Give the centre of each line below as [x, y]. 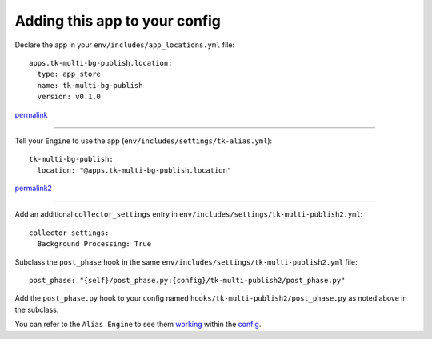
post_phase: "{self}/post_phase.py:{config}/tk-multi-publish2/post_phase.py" [187, 281]
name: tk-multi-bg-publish [90, 85]
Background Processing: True [94, 244]
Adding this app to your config [118, 21]
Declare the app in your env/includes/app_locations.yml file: [125, 45]
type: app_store [69, 74]
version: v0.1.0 [69, 97]
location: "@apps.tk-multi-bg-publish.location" [134, 170]
